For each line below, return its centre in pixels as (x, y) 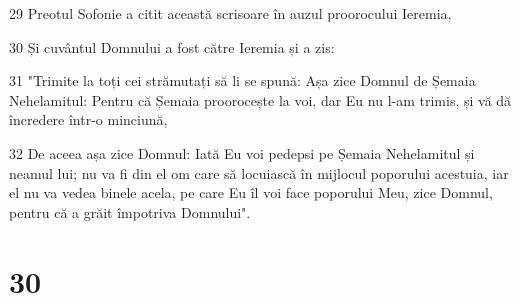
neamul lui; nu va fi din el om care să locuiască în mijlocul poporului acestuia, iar (259, 172)
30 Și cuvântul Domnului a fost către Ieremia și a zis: (172, 46)
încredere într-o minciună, (88, 119)
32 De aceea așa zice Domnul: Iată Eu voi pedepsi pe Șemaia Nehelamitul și (242, 152)
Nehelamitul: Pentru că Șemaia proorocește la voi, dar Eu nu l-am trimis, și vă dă (260, 99)
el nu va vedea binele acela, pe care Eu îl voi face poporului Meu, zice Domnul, (251, 192)
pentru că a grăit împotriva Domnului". (130, 211)
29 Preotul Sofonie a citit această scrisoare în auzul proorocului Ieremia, (230, 13)
